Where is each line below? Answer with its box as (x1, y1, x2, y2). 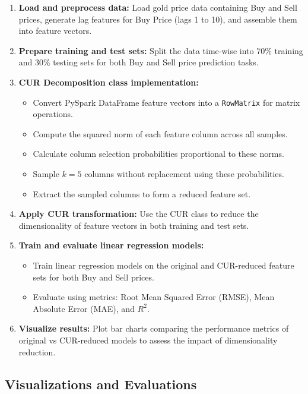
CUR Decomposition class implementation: (18, 75, 199, 88)
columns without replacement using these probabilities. (84, 168, 284, 179)
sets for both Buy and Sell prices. (33, 270, 154, 283)
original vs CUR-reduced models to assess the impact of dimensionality (18, 333, 278, 346)
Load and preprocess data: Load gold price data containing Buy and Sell (18, 1, 297, 13)
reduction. (18, 345, 56, 358)
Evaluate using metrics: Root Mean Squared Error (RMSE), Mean (33, 291, 275, 303)
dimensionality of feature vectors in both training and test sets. (18, 219, 249, 231)
